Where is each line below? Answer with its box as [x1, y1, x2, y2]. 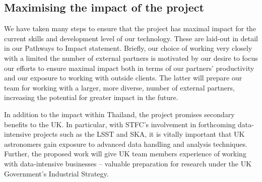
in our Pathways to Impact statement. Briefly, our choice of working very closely [4, 43, 252, 53]
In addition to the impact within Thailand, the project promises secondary [4, 109, 235, 119]
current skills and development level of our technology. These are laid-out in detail [4, 33, 258, 43]
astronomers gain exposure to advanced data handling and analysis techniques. [4, 138, 247, 149]
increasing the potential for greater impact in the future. [4, 92, 178, 103]
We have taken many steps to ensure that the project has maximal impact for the [4, 23, 256, 34]
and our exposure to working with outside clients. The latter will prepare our [4, 72, 242, 83]
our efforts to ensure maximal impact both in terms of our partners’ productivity [4, 62, 254, 73]
